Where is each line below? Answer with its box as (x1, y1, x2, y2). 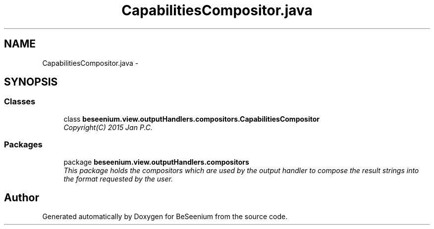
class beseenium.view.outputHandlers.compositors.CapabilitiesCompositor (63, 114, 320, 123)
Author (4, 191, 39, 204)
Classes (4, 96, 36, 107)
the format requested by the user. (63, 174, 173, 183)
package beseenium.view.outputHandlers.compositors (63, 157, 249, 166)
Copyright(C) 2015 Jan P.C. (63, 123, 153, 132)
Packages (4, 139, 43, 150)
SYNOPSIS (4, 76, 58, 89)
